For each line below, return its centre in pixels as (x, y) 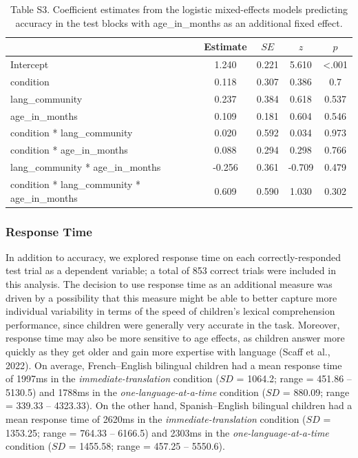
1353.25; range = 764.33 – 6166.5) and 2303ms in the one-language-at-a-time (167, 432)
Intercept (30, 64)
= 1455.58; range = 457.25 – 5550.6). (147, 446)
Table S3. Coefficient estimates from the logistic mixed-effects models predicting (179, 9)
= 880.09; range (316, 392)
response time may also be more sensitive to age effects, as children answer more (175, 338)
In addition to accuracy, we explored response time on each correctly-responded (173, 257)
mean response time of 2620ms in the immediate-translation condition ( (156, 418)
